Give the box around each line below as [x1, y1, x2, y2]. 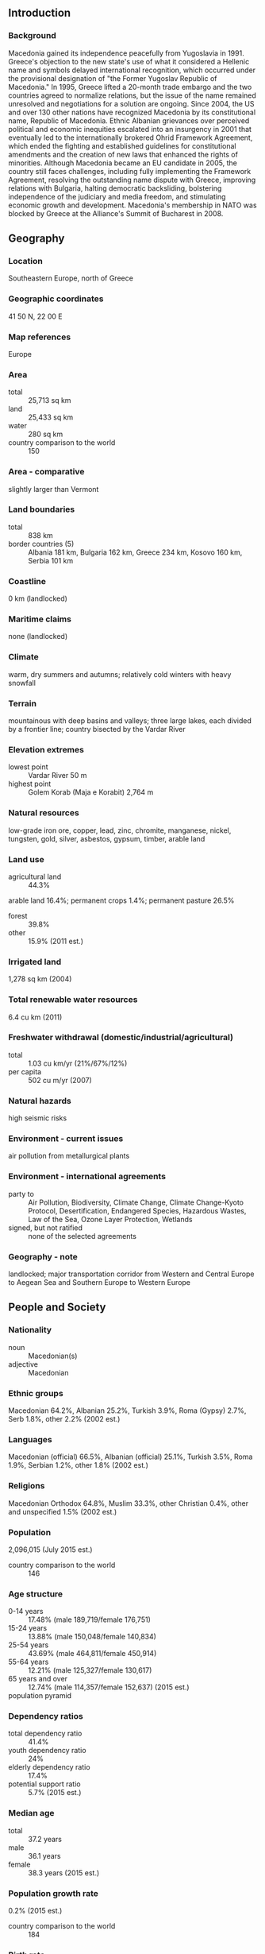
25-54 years [8, 1640, 49, 1650]
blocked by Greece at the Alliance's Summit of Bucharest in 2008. [8, 208, 224, 218]
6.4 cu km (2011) [8, 1012, 63, 1022]
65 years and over [8, 1674, 68, 1684]
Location [8, 256, 44, 266]
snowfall [8, 678, 36, 687]
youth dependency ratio [8, 1746, 86, 1755]
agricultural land [8, 872, 62, 881]
